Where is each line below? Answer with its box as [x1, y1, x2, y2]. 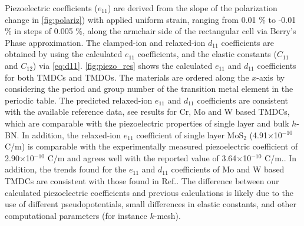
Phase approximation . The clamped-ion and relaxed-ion [5, 36, 206, 48]
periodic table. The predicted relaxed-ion [5, 94, 153, 106]
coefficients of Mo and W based [171, 163, 285, 175]
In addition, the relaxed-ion [21, 128, 121, 141]
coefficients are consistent [197, 94, 289, 106]
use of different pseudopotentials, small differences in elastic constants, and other [5, 198, 296, 210]
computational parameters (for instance [5, 209, 147, 221]
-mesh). [154, 209, 181, 221]
